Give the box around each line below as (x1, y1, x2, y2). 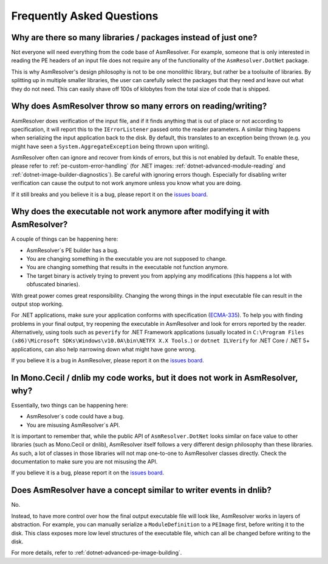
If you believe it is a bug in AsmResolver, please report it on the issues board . (11, 357, 205, 364)
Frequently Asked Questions (11, 9, 159, 23)
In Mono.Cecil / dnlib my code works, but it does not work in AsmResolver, (11, 373, 298, 383)
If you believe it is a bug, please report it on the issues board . (11, 469, 164, 476)
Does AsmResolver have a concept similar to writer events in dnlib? (11, 485, 272, 496)
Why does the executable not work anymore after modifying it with (11, 206, 270, 217)
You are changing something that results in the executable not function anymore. (26, 264, 229, 271)
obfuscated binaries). (26, 281, 80, 288)
